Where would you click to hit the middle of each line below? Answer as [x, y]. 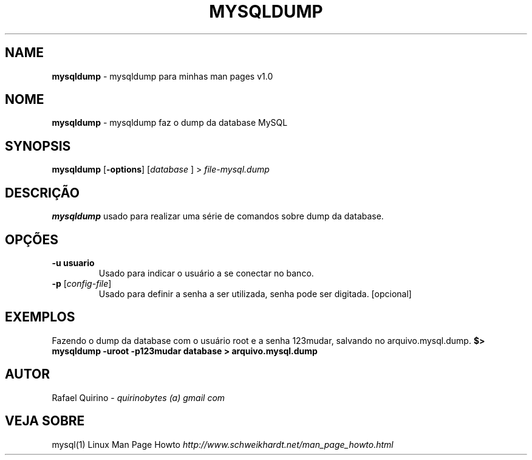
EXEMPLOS [40, 317]
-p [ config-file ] [82, 283]
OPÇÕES [32, 239]
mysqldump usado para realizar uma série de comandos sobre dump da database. [218, 216]
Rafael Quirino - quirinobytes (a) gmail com [138, 397]
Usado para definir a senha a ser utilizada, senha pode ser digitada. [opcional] [255, 294]
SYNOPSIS [38, 146]
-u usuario [73, 263]
